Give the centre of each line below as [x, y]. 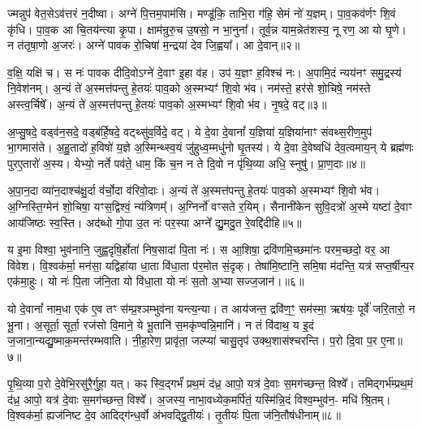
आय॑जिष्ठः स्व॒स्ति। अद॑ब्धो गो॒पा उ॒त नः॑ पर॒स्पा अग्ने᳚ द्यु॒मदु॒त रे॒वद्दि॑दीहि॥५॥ [155, 222]
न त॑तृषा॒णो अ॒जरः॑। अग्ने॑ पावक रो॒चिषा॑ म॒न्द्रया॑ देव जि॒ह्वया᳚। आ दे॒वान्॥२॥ [154, 45]
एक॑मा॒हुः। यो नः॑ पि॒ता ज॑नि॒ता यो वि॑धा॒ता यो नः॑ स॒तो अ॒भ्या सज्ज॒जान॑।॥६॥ [156, 281]
